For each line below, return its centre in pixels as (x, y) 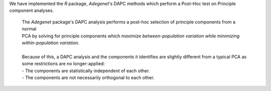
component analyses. (32, 10)
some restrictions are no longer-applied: (63, 64)
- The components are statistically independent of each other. (86, 71)
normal (29, 29)
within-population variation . (51, 43)
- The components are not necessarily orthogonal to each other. (88, 78)
